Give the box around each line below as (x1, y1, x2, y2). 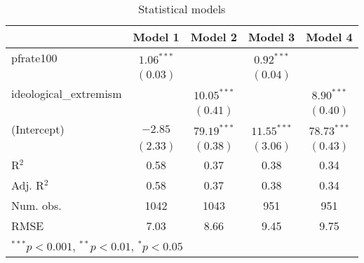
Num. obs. (11, 197, 62, 213)
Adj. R (11, 177, 44, 193)
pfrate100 (11, 50, 58, 66)
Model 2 (190, 29, 238, 45)
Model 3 (248, 29, 295, 45)
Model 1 (133, 29, 180, 45)
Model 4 (306, 29, 353, 45)
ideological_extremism (11, 85, 122, 101)
